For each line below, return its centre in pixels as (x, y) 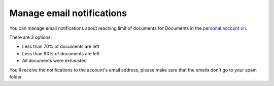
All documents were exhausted (55, 61)
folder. (16, 77)
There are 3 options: (31, 37)
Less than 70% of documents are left (61, 47)
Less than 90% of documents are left (61, 53)
